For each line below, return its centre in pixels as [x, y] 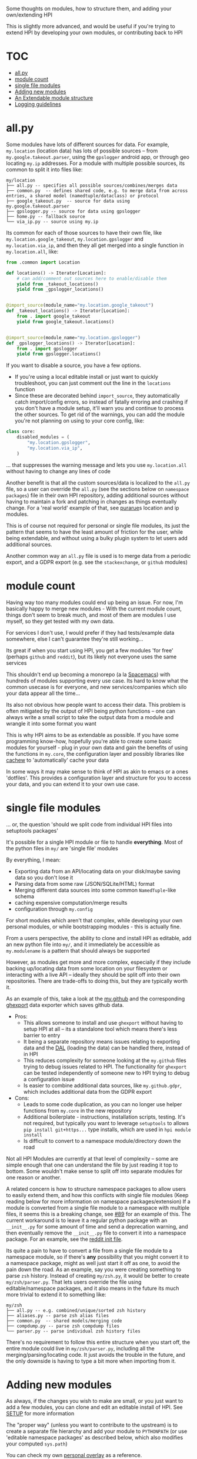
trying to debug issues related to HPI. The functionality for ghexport [105, 1067]
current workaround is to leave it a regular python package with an [87, 1220]
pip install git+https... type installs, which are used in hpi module [107, 1129]
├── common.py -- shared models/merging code [64, 1321]
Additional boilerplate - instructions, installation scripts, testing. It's [104, 1117]
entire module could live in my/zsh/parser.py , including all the [80, 1348]
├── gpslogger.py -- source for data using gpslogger [74, 211]
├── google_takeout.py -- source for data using [68, 201]
